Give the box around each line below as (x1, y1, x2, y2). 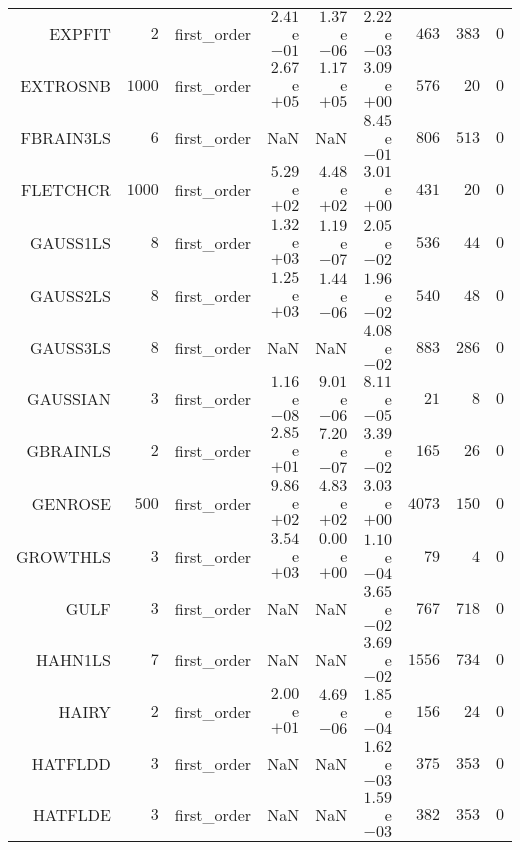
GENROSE (31, 492, 111, 515)
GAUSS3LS (29, 336, 111, 359)
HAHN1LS (35, 648, 111, 671)
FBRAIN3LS (20, 126, 111, 149)
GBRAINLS (26, 439, 111, 462)
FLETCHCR (21, 178, 111, 201)
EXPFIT (49, 22, 111, 45)
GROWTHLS (16, 545, 111, 568)
